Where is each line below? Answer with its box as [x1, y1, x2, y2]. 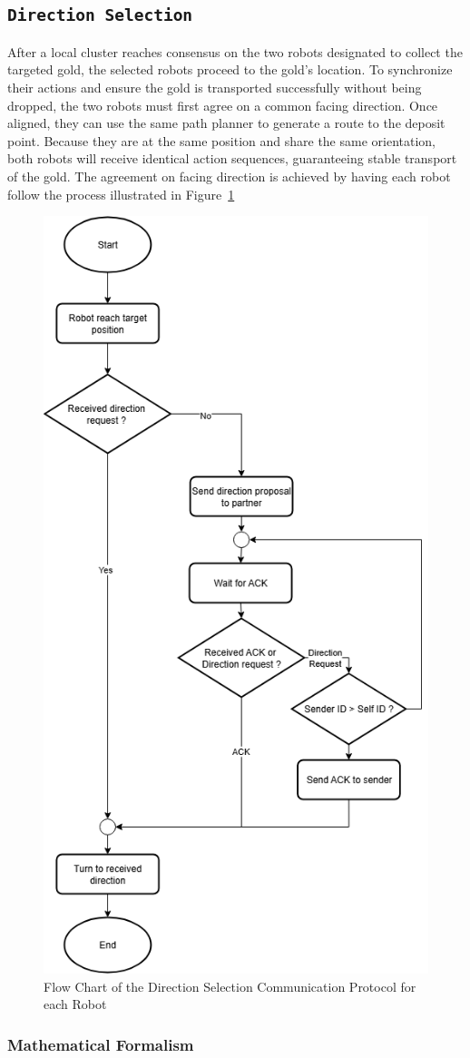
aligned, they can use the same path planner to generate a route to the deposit [7, 113, 446, 132]
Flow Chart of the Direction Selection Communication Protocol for [44, 976, 416, 995]
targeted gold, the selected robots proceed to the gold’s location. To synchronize [7, 60, 453, 79]
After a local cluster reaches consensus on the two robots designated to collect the [7, 42, 463, 61]
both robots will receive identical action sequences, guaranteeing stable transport [7, 149, 457, 168]
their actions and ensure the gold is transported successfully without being [7, 77, 422, 96]
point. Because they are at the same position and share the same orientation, [7, 131, 436, 150]
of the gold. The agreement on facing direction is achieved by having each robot [7, 166, 451, 185]
